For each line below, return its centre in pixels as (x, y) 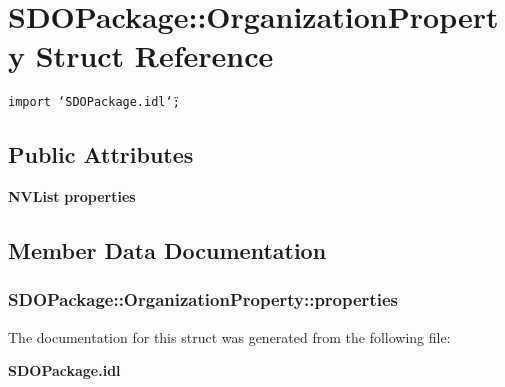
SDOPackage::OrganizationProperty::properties (203, 299)
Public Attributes (101, 154)
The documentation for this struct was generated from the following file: (229, 336)
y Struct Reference (141, 55)
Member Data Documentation (167, 250)
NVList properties (72, 196)
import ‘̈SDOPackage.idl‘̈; (94, 102)
